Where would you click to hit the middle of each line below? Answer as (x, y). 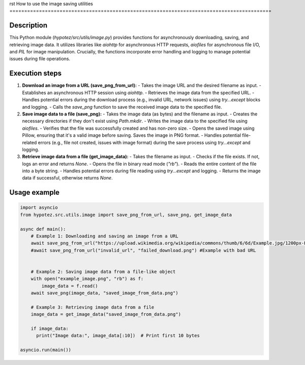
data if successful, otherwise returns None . (67, 178)
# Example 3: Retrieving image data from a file (93, 307)
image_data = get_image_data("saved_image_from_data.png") (106, 314)
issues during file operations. (40, 59)
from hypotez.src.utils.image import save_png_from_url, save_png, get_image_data (126, 215)
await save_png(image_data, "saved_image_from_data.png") (104, 293)
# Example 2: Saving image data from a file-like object (103, 271)
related (29, 142)
